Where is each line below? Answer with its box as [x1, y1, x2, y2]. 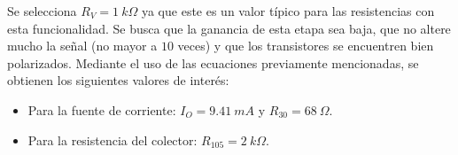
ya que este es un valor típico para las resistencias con [141, 2, 435, 19]
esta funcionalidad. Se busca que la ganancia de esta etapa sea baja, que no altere [7, 19, 451, 37]
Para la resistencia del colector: [27, 130, 198, 149]
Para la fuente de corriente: [27, 100, 176, 119]
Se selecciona [7, 2, 77, 19]
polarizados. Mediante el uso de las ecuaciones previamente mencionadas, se [7, 53, 419, 72]
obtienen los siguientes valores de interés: [7, 71, 229, 89]
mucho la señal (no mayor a [7, 36, 158, 55]
